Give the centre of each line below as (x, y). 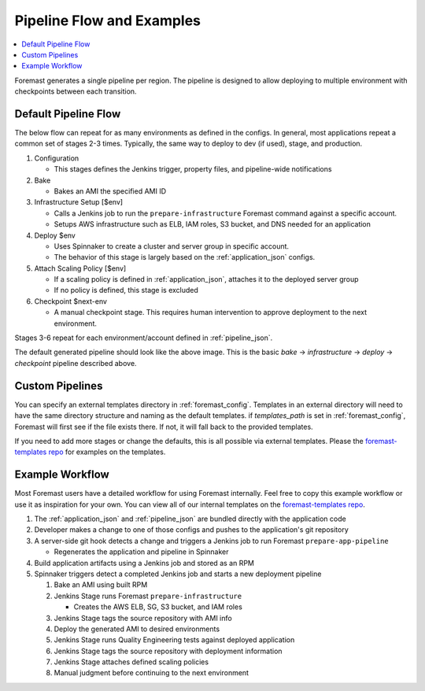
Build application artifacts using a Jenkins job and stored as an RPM (144, 563)
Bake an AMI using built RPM (101, 585)
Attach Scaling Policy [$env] (80, 268)
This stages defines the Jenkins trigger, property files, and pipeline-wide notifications (193, 169)
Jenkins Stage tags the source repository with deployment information (168, 651)
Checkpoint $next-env (71, 301)
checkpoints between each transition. (76, 91)
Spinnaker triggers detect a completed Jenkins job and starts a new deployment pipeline (178, 574)
